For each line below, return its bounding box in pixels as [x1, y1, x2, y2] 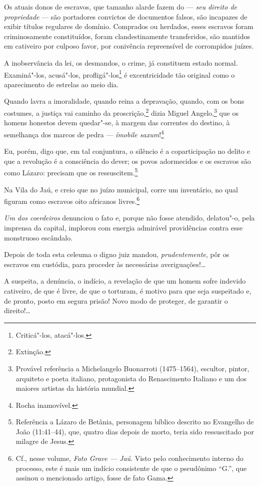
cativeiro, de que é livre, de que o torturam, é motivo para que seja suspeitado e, [4, 285, 251, 296]
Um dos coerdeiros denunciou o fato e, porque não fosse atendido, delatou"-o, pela [4, 212, 255, 223]
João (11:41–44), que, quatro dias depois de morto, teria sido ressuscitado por [15, 426, 254, 436]
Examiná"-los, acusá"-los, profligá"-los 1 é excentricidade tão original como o [4, 68, 235, 80]
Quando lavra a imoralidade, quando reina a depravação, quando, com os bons [4, 96, 244, 106]
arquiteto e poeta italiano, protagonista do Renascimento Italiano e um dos [15, 373, 247, 383]
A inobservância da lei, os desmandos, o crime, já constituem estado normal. [4, 57, 238, 68]
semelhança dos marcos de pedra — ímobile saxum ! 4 [4, 127, 164, 139]
